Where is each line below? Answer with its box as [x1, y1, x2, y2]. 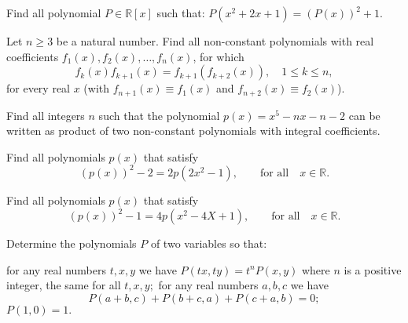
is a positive [344, 261, 402, 278]
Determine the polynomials [6, 235, 137, 252]
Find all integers [6, 107, 85, 123]
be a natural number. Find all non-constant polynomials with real [56, 33, 374, 49]
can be [348, 107, 380, 123]
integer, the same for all [6, 277, 121, 293]
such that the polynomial [98, 107, 220, 123]
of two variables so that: [150, 235, 267, 252]
